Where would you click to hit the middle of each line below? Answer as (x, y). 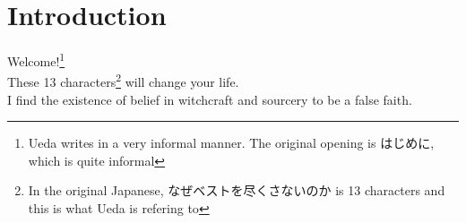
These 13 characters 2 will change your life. (123, 81)
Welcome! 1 (36, 60)
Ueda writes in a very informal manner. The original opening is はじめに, (231, 143)
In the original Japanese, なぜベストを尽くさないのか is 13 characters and (237, 190)
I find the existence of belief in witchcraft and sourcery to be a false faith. (210, 99)
